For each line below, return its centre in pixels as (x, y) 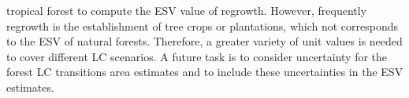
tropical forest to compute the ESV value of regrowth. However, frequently (187, 10)
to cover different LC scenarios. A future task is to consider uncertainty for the (197, 56)
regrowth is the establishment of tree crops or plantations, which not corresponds (203, 25)
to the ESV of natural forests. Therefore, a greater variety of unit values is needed (204, 41)
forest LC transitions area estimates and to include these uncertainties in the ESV (205, 72)
